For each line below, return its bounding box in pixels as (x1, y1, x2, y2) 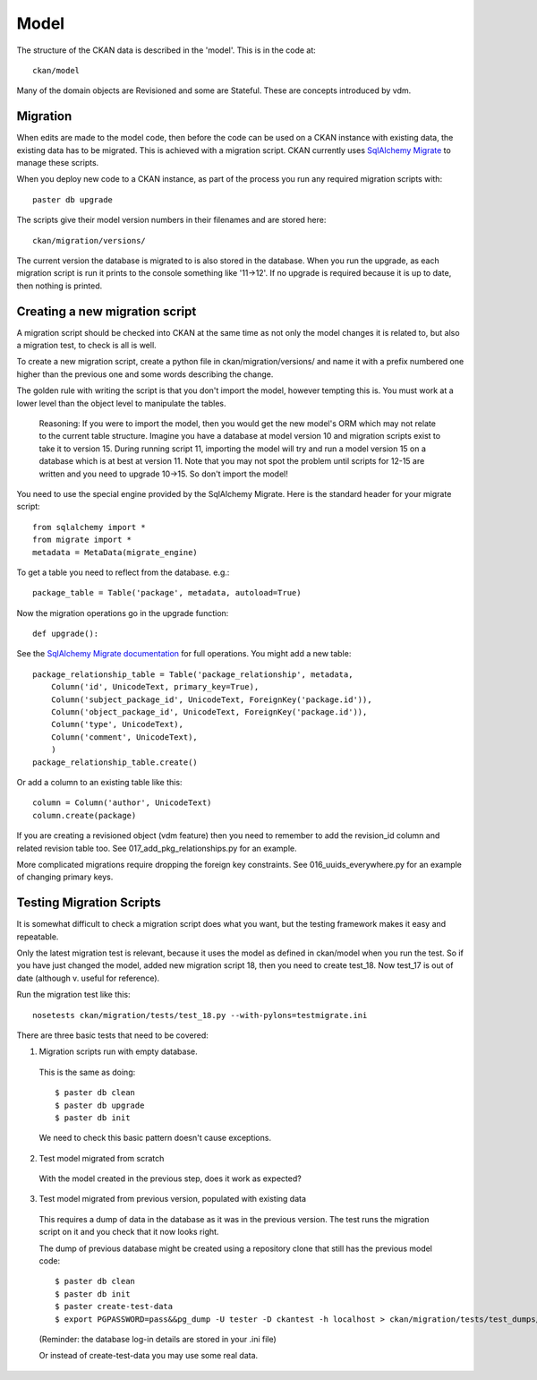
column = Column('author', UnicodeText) (32, 798, 212, 808)
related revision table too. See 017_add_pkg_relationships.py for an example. (16, 843, 297, 853)
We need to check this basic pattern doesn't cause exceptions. (38, 1133, 272, 1144)
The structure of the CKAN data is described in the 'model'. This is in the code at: (16, 45, 317, 56)
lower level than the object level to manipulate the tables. (16, 398, 226, 408)
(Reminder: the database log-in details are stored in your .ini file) (38, 1334, 277, 1344)
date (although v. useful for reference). (16, 973, 160, 983)
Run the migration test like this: (16, 990, 131, 1000)
